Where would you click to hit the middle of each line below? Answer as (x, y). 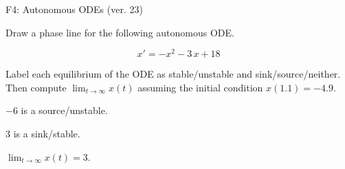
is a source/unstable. (64, 110)
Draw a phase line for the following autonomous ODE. (120, 32)
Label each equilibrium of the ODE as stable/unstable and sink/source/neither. (173, 74)
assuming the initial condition (200, 87)
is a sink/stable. (47, 134)
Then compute (36, 87)
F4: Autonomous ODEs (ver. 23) (74, 9)
